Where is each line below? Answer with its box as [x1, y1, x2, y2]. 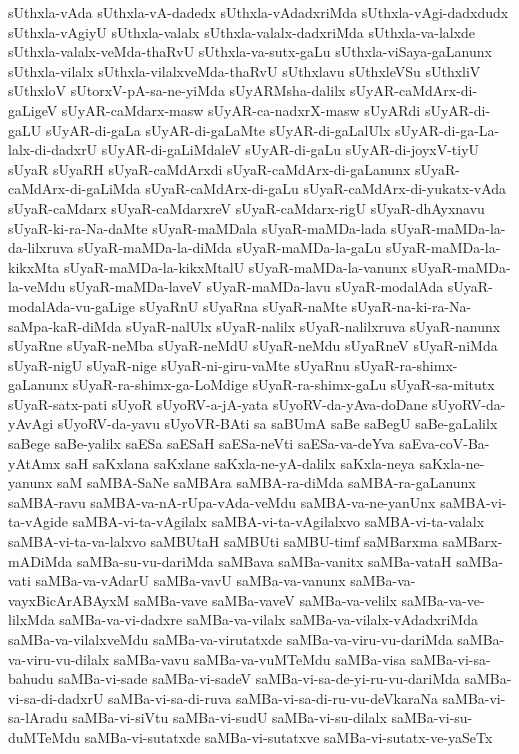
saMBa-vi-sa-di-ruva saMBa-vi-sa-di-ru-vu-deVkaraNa [108, 687, 438, 708]
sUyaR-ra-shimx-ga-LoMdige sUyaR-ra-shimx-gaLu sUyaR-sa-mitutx [72, 374, 495, 395]
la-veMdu [8, 276, 66, 297]
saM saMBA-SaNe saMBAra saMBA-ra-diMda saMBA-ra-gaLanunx [57, 472, 476, 493]
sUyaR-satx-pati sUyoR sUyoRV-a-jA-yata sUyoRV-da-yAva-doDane [8, 393, 428, 414]
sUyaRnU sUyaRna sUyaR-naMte [139, 295, 347, 316]
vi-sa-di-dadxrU [8, 687, 104, 708]
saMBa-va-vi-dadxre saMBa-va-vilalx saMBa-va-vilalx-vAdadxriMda [59, 609, 478, 630]
